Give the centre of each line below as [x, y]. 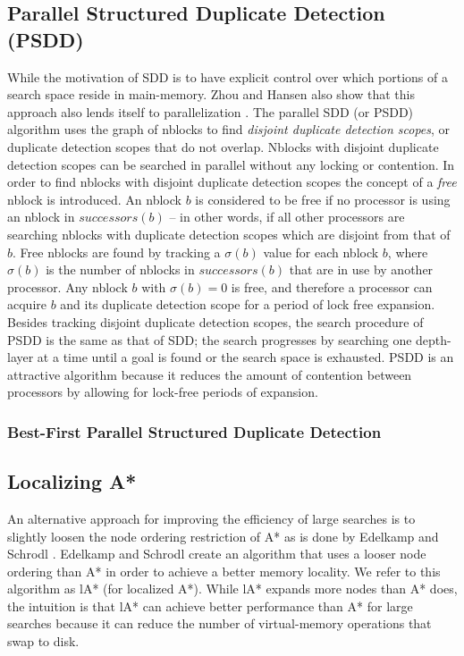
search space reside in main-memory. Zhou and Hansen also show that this [211, 94]
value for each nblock [321, 252]
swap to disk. [43, 641]
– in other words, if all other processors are [287, 217]
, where [408, 252]
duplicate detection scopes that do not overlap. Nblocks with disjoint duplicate [223, 146]
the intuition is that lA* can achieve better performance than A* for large [210, 606]
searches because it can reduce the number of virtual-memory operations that [219, 623]
